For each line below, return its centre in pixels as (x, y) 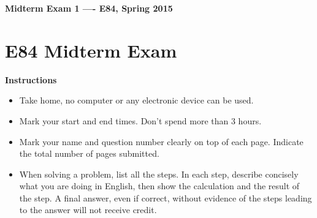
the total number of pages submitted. (89, 153)
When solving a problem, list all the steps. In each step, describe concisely (159, 174)
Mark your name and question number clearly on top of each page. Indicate (161, 141)
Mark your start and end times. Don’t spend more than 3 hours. (140, 120)
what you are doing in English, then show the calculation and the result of (159, 186)
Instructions (31, 79)
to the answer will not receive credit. (88, 210)
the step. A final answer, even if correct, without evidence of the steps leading (166, 197)
